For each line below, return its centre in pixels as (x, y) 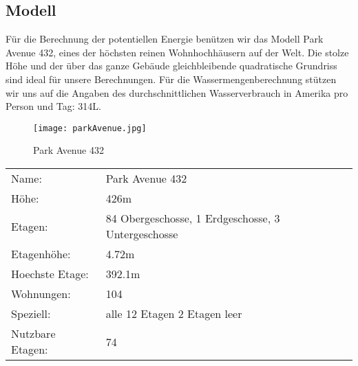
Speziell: (31, 314)
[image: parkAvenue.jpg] (90, 128)
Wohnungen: (41, 294)
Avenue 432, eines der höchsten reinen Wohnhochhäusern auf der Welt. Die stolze (177, 52)
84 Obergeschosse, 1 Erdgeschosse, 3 (193, 218)
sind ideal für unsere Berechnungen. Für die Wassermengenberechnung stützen (171, 79)
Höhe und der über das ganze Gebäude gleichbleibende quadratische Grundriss (171, 66)
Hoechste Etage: (50, 274)
